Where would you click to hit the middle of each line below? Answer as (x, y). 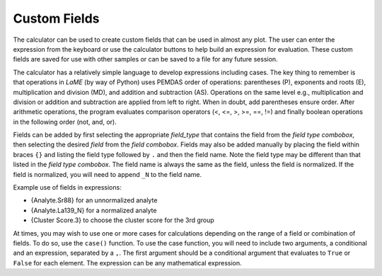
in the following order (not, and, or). (65, 122)
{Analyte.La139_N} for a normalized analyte (94, 210)
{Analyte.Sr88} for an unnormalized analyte (94, 200)
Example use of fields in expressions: (67, 188)
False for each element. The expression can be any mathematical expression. (127, 263)
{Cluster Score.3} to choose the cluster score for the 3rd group (123, 220)
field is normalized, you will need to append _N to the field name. (108, 174)
